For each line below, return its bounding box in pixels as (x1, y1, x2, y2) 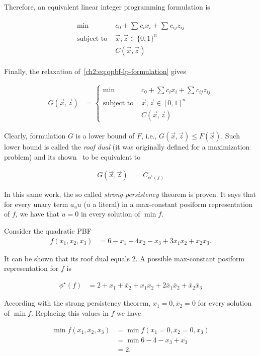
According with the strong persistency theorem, (4, 298, 151, 308)
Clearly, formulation (4, 130, 66, 140)
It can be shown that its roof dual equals (4, 253, 130, 263)
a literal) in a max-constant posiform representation (93, 198, 252, 209)
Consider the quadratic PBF (4, 225, 92, 236)
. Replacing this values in (31, 307, 109, 318)
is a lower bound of (75, 130, 135, 140)
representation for (4, 263, 59, 273)
